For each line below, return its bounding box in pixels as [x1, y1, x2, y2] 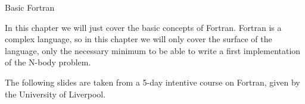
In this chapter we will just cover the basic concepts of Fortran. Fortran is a [5, 21, 282, 33]
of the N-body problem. [5, 56, 91, 68]
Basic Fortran [5, 1, 55, 13]
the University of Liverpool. [5, 87, 106, 100]
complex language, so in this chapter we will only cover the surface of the [5, 33, 272, 45]
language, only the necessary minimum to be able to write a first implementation [5, 44, 301, 56]
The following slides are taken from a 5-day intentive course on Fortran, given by [5, 75, 300, 88]
